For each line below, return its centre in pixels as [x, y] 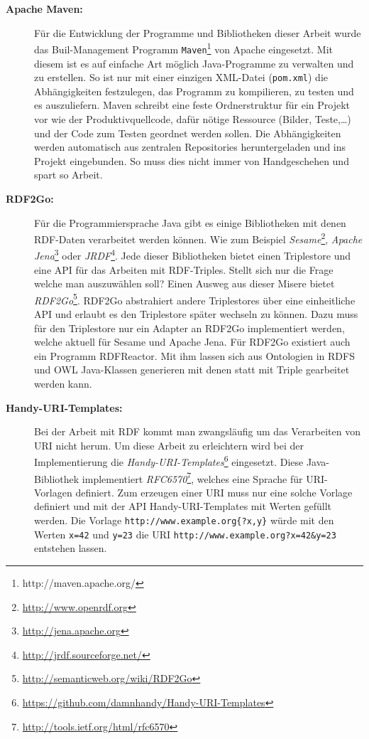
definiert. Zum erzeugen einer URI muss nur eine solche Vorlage [214, 492]
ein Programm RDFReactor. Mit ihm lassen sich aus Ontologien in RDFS [194, 355]
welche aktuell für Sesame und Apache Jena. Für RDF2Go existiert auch [192, 342]
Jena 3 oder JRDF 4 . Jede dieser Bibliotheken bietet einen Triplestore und [192, 254]
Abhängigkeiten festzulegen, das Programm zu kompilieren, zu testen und [194, 91]
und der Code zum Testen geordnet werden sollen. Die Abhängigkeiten [188, 133]
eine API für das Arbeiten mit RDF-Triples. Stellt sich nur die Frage [184, 269]
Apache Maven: [44, 9]
